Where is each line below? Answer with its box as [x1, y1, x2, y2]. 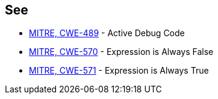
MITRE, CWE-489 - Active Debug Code [29, 28, 185, 39]
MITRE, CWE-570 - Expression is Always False [29, 46, 214, 57]
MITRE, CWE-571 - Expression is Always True [29, 65, 209, 76]
